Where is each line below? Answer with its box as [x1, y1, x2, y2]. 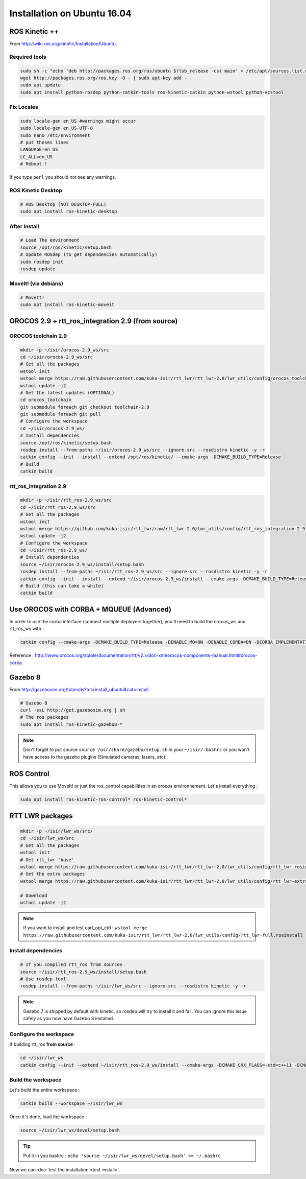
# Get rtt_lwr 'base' [20, 857, 74, 863]
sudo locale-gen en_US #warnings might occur [20, 118, 136, 124]
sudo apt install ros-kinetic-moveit [20, 302, 115, 308]
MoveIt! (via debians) [9, 280, 64, 287]
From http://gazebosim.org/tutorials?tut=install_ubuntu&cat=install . [9, 686, 150, 692]
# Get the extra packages [20, 871, 85, 877]
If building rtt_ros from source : [9, 1041, 76, 1047]
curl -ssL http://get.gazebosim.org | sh [20, 707, 125, 713]
